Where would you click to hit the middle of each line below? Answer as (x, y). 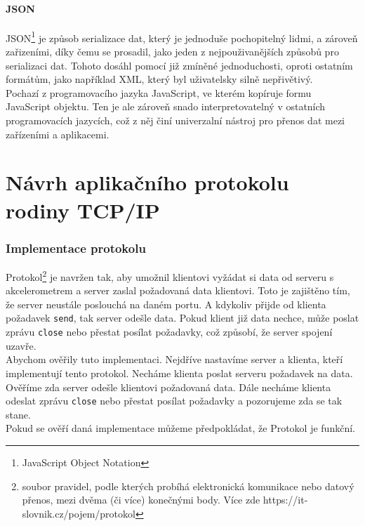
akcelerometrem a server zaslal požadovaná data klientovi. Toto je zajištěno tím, (178, 290)
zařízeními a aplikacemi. (58, 134)
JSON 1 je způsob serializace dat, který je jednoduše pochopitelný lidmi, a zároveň (182, 37)
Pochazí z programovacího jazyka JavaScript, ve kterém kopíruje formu (159, 92)
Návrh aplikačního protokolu (147, 182)
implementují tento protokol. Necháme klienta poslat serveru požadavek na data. (179, 373)
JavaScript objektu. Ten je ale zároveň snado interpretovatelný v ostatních (166, 106)
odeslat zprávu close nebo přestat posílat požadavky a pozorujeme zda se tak (174, 401)
